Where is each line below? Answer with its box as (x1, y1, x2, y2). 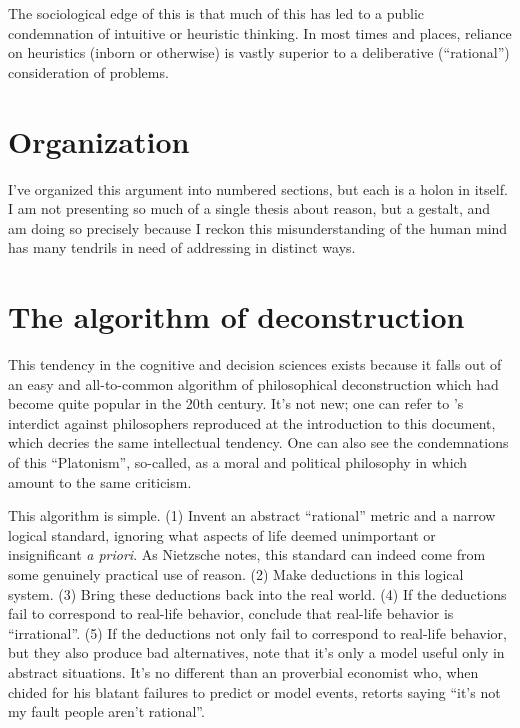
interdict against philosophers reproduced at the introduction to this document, (8, 412, 496, 433)
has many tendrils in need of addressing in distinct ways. (8, 237, 356, 258)
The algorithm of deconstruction (8, 296, 465, 337)
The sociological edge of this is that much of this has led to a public (8, 3, 425, 23)
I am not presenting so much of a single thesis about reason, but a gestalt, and (8, 198, 491, 219)
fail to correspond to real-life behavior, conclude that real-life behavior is (8, 603, 454, 624)
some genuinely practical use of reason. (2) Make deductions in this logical (8, 563, 464, 584)
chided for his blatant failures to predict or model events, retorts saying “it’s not (8, 681, 501, 702)
